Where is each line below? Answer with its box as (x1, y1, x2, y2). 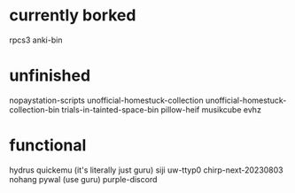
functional (9, 135, 87, 156)
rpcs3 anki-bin (9, 35, 63, 45)
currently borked (9, 5, 136, 26)
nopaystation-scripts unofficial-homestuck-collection (9, 95, 204, 105)
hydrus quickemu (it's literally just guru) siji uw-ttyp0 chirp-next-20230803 (9, 165, 283, 175)
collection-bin (9, 104, 60, 115)
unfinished (9, 66, 91, 86)
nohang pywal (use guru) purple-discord (9, 174, 158, 184)
